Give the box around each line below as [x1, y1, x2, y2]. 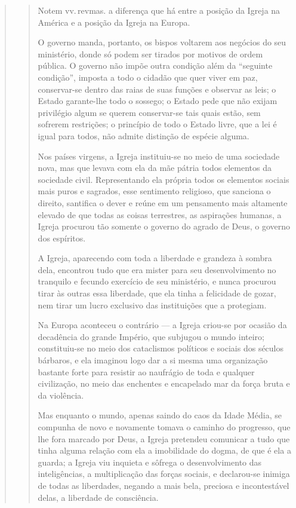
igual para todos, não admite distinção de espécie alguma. [38, 129, 249, 142]
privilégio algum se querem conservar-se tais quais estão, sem [38, 106, 261, 118]
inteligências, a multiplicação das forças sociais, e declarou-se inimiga [38, 467, 290, 480]
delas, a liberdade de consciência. [38, 491, 159, 503]
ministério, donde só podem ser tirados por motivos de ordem [38, 47, 263, 60]
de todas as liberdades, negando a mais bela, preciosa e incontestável [38, 479, 289, 491]
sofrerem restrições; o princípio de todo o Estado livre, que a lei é [38, 118, 277, 130]
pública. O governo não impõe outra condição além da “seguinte [38, 59, 273, 72]
